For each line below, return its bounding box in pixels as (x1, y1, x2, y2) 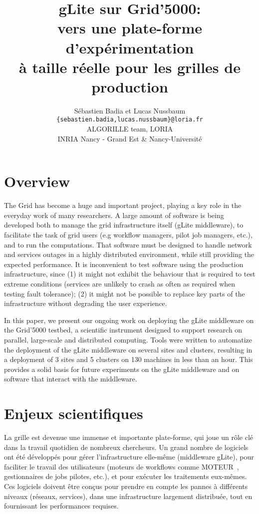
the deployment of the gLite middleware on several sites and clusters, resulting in (4, 344, 253, 354)
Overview (4, 171, 70, 191)
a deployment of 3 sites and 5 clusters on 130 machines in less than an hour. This (4, 354, 253, 364)
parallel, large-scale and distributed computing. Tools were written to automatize (4, 334, 253, 344)
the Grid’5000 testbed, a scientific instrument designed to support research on (4, 324, 243, 335)
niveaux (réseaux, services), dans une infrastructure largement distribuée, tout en (4, 490, 253, 501)
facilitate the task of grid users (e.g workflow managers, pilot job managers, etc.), (4, 229, 253, 240)
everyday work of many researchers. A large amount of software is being (4, 209, 224, 220)
